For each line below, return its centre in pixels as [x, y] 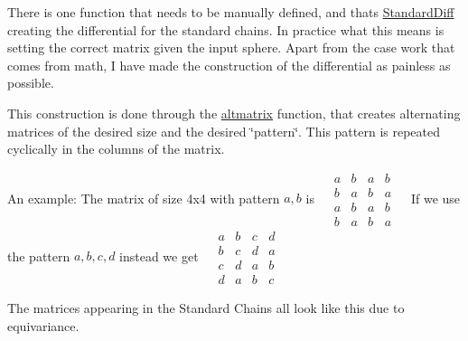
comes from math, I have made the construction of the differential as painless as [229, 65]
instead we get [159, 256]
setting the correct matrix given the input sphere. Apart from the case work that [231, 47]
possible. [31, 83]
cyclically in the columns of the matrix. [116, 149]
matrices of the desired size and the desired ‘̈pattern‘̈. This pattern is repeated [224, 131]
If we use [435, 198]
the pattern [39, 256]
